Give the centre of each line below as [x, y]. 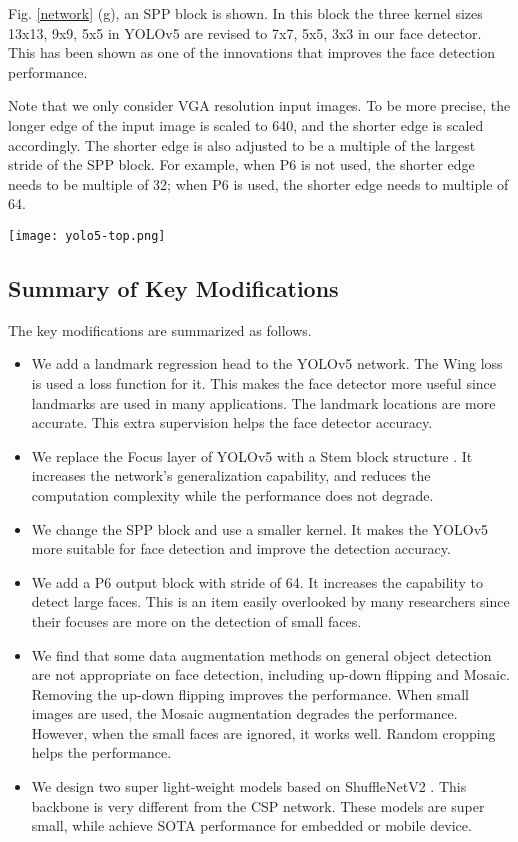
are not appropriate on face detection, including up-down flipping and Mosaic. [271, 674]
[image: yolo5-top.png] [87, 235]
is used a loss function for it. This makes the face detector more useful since [264, 382]
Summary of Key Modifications [173, 287]
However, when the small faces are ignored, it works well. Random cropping [263, 732]
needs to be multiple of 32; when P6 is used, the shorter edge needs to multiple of [258, 183]
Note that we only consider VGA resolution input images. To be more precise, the [259, 105]
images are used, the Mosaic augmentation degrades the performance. [244, 713]
